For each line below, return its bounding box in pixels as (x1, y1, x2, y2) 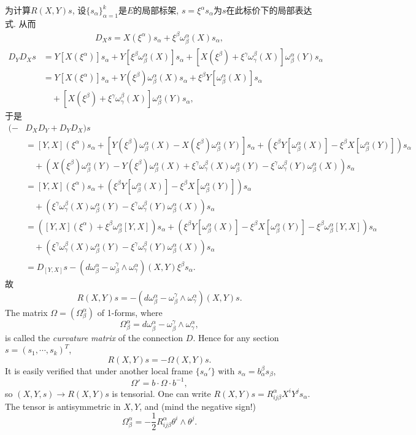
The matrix (5, 306, 48, 318)
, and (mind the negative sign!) (139, 399, 256, 412)
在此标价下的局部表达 (226, 4, 312, 16)
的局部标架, (133, 4, 179, 16)
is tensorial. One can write (112, 387, 211, 399)
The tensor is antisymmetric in (5, 399, 121, 412)
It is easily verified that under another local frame (5, 364, 193, 377)
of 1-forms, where (97, 306, 163, 318)
